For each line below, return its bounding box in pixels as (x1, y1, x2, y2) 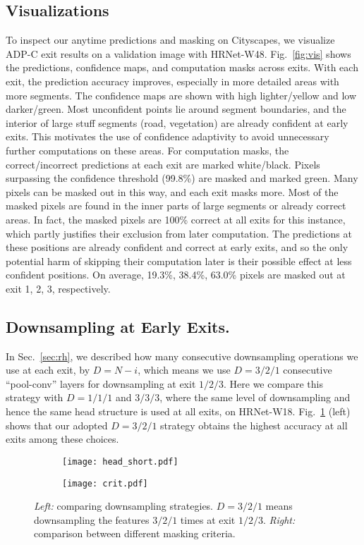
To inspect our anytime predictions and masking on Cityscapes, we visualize (6, 32, 335, 47)
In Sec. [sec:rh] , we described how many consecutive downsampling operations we (6, 348, 358, 363)
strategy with (6, 390, 63, 405)
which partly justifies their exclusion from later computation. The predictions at (6, 226, 352, 240)
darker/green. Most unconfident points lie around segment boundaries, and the (6, 102, 346, 116)
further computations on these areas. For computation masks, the (6, 142, 289, 157)
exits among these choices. (6, 431, 119, 446)
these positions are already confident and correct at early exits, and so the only (6, 240, 348, 255)
